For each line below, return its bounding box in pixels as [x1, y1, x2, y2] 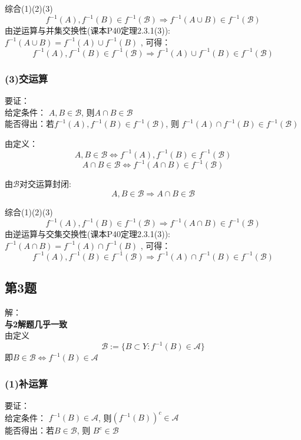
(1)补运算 [5, 376, 48, 390]
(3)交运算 [5, 71, 48, 86]
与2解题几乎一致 [5, 317, 68, 330]
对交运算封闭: [19, 178, 71, 190]
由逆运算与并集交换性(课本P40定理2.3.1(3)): [5, 24, 170, 37]
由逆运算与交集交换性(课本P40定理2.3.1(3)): [5, 228, 170, 240]
